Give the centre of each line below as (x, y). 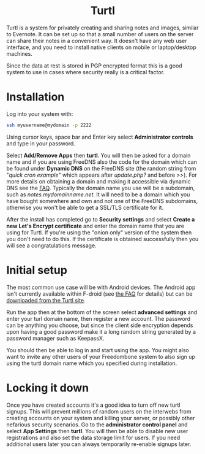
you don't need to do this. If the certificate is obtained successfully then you (102, 239)
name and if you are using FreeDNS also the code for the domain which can (102, 162)
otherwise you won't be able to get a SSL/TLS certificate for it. (85, 207)
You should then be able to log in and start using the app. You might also (98, 350)
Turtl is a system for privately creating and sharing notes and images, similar (102, 28)
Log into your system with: (40, 113)
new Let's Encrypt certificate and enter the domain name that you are (95, 226)
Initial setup (37, 270)
